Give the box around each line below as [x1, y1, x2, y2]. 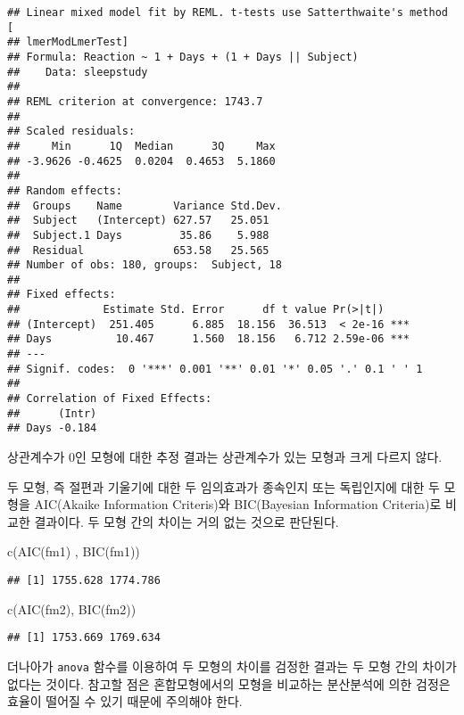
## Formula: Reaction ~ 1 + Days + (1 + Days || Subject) [7, 50, 359, 63]
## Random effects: [7, 184, 122, 197]
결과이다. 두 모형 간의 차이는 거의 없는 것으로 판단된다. [34, 512, 339, 530]
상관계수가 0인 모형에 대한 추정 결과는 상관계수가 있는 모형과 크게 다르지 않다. [7, 448, 443, 466]
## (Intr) [7, 407, 97, 420]
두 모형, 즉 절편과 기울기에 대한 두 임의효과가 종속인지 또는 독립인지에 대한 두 [7, 477, 440, 496]
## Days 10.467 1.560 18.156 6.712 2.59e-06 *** [7, 333, 410, 346]
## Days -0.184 [7, 422, 97, 435]
